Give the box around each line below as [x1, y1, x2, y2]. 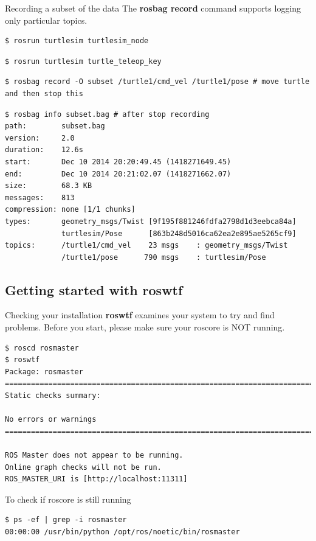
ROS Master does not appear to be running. [5, 451, 184, 460]
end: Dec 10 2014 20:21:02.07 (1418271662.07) [5, 169, 232, 178]
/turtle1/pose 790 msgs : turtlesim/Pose [61, 253, 266, 262]
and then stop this [5, 89, 83, 98]
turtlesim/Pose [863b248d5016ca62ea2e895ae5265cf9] [61, 229, 297, 238]
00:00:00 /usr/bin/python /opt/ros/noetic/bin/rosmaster [5, 527, 240, 536]
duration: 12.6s [5, 145, 83, 155]
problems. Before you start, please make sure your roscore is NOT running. [5, 321, 285, 333]
